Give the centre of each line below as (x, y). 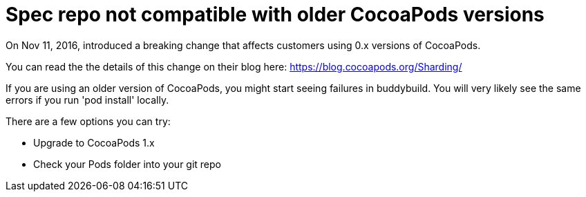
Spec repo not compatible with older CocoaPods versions (275, 15)
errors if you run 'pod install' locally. (87, 100)
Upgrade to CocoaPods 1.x (94, 142)
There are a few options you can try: (88, 121)
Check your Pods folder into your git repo (127, 164)
